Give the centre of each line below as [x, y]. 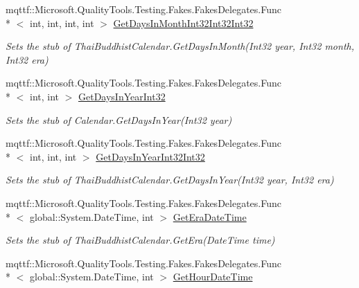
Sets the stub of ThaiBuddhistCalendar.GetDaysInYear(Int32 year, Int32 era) [170, 180]
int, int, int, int [62, 22]
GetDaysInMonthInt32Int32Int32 [183, 22]
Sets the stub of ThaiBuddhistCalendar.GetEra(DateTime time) [140, 240]
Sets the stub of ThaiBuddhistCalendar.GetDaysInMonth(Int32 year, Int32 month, [180, 46]
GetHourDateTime [213, 277]
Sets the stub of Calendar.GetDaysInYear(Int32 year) [119, 119]
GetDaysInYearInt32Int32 [150, 156]
